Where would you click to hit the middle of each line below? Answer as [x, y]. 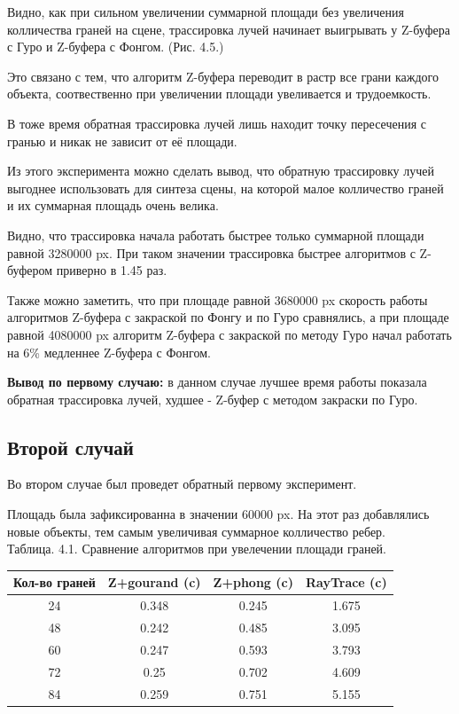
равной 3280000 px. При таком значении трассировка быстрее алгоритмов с [211, 252]
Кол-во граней [54, 582]
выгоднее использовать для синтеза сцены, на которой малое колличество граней [226, 188]
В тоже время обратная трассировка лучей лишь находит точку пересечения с [217, 123]
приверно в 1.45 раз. [112, 270]
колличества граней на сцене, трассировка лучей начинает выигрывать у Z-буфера [229, 29]
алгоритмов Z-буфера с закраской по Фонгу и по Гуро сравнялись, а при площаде [228, 317]
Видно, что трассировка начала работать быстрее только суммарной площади [216, 235]
